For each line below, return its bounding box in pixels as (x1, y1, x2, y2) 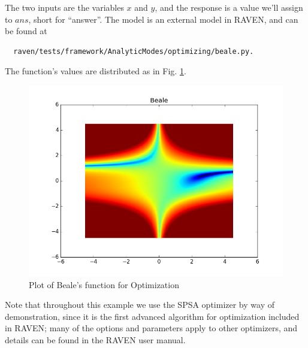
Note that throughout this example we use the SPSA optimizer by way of (5, 298, 274, 311)
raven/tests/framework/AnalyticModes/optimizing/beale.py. (13, 47, 254, 56)
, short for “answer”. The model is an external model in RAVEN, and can (28, 13, 298, 25)
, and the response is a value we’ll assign (155, 1, 303, 13)
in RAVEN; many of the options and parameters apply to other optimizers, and (5, 322, 298, 334)
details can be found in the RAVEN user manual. (5, 333, 186, 346)
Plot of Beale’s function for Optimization (29, 278, 179, 290)
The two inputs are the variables (5, 1, 124, 13)
